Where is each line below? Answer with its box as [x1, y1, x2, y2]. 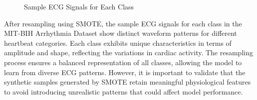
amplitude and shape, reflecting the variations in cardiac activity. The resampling [4, 47, 253, 58]
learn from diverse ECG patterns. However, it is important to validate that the [4, 67, 246, 77]
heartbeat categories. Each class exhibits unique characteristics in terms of [4, 37, 232, 48]
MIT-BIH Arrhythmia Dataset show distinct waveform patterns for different [4, 28, 237, 38]
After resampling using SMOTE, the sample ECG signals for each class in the [4, 18, 242, 28]
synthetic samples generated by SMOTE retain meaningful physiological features [4, 77, 251, 87]
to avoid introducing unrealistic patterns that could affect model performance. [4, 86, 243, 97]
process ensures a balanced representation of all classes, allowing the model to [4, 57, 242, 67]
